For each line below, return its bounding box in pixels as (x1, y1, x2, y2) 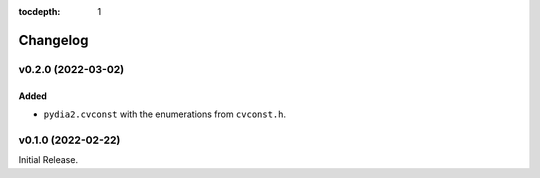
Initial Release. (18, 154, 79, 166)
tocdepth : (18, 6, 61, 17)
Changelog (18, 31, 89, 49)
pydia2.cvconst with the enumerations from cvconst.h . (43, 108, 287, 120)
